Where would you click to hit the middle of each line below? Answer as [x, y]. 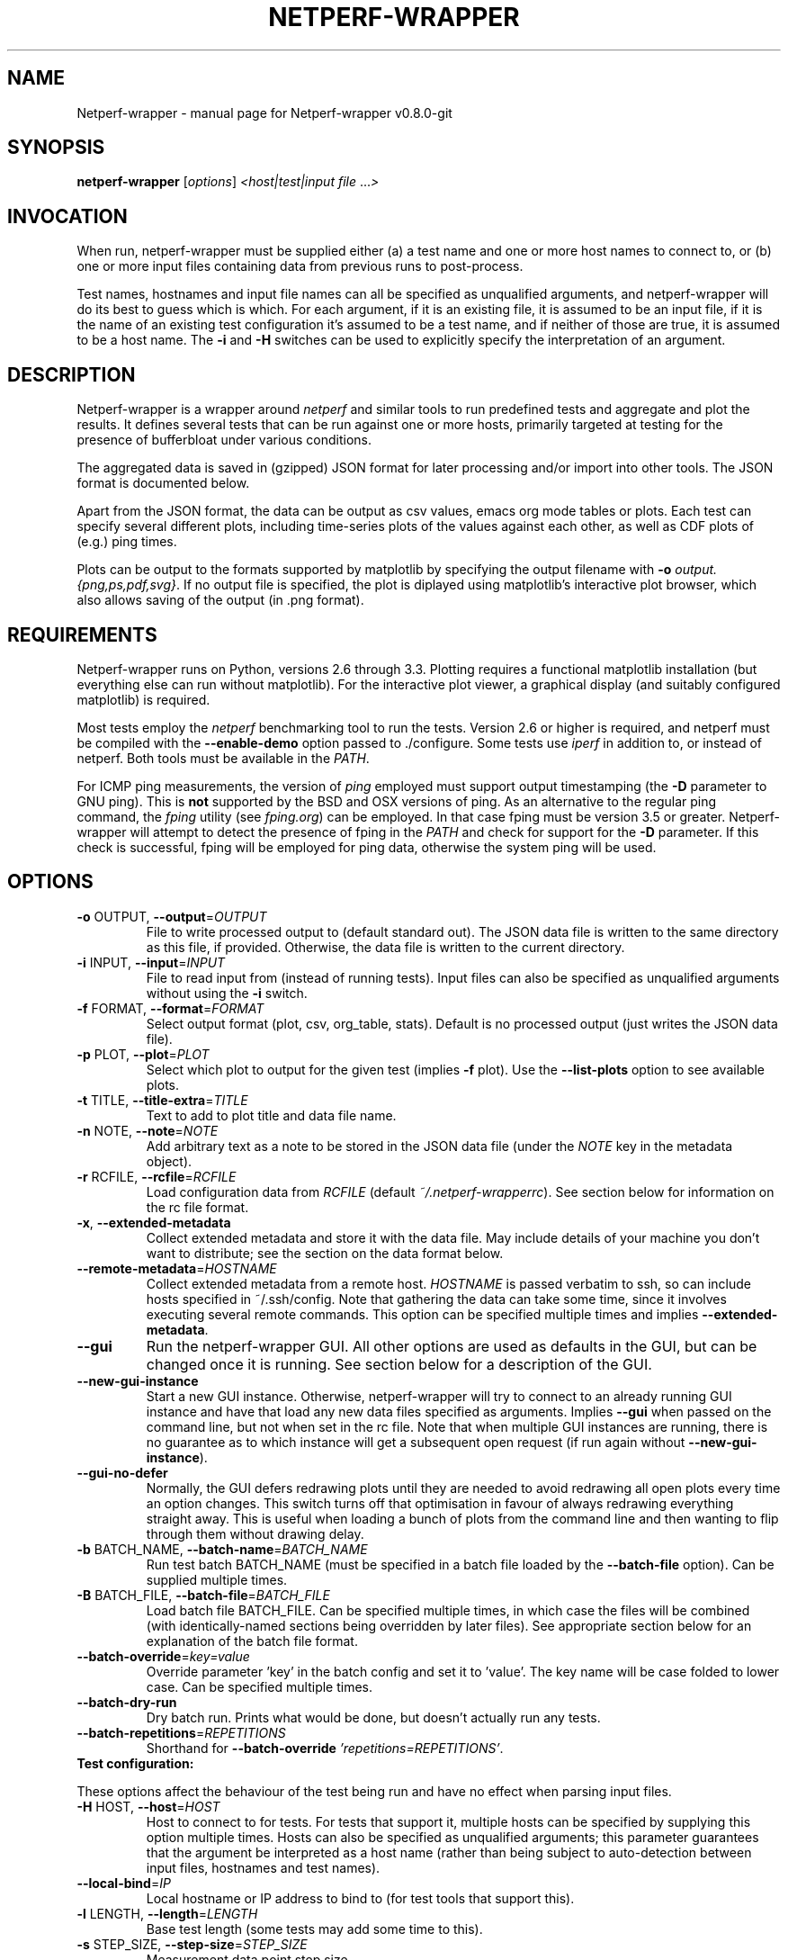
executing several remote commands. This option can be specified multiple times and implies [422, 1314]
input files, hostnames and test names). [263, 1867]
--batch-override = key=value [163, 1656]
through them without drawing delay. [255, 1533]
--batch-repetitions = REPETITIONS [181, 1732]
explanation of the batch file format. [252, 1641]
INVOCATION [67, 216]
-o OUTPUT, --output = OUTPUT [172, 916]
